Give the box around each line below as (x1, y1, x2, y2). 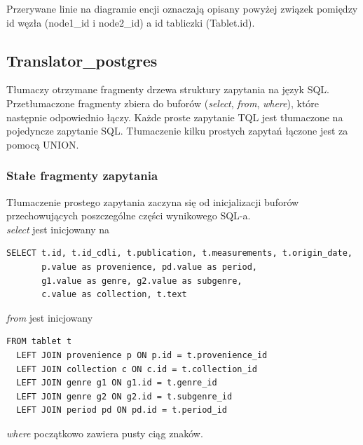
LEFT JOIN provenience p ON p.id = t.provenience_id (16, 350, 268, 360)
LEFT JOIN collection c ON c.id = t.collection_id (16, 364, 257, 374)
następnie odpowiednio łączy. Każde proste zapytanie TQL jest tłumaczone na (6, 109, 343, 124)
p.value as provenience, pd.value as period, (41, 261, 257, 272)
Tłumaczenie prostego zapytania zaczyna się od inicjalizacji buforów (6, 194, 299, 209)
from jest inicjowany (6, 310, 93, 324)
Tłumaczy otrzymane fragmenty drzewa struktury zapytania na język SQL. (6, 82, 329, 97)
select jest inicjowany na (6, 221, 109, 236)
